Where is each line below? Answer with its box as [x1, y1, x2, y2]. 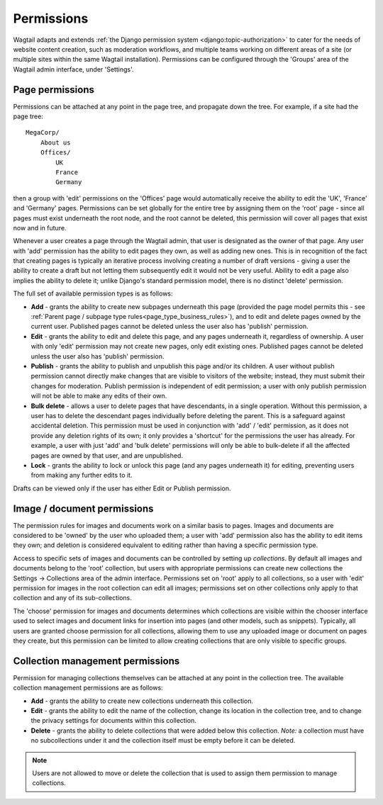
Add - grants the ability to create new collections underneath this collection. [30, 697, 254, 705]
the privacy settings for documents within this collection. [30, 716, 196, 725]
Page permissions [13, 84, 95, 96]
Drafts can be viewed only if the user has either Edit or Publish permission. [13, 484, 231, 492]
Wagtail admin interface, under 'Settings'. [13, 64, 134, 74]
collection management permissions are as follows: [13, 684, 163, 692]
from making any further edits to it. [30, 471, 133, 480]
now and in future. [13, 223, 67, 232]
